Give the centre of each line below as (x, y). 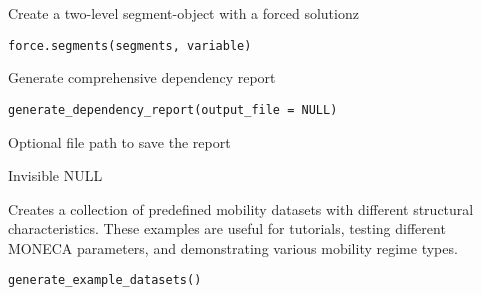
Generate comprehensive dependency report (142, 77)
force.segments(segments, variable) (130, 45)
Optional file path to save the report (119, 141)
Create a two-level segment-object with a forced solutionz (183, 13)
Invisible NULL (55, 175)
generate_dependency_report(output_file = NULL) (173, 109)
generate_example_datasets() (105, 280)
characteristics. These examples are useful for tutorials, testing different (227, 228)
